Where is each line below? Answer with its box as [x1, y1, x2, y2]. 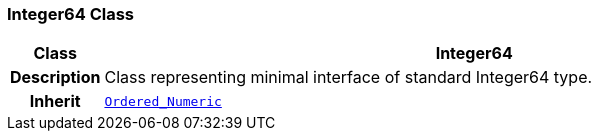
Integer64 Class [7, 4, 135, 24]
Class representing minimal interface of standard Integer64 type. [104, 67, 593, 88]
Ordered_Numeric [104, 93, 222, 109]
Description [10, 67, 101, 88]
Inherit [29, 91, 81, 112]
